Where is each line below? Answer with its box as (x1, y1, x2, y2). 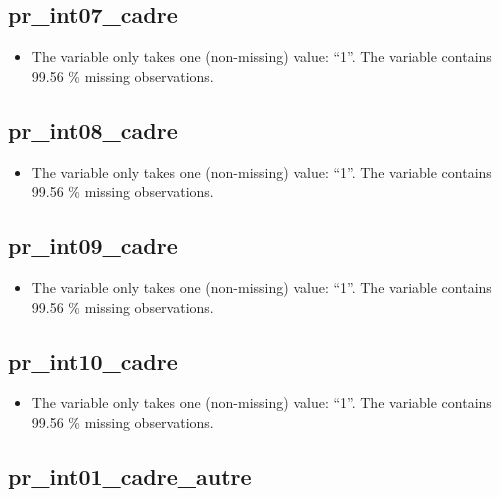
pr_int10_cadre (8, 345, 178, 376)
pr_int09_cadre (8, 230, 178, 261)
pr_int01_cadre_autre (8, 460, 252, 491)
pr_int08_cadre (8, 114, 178, 145)
